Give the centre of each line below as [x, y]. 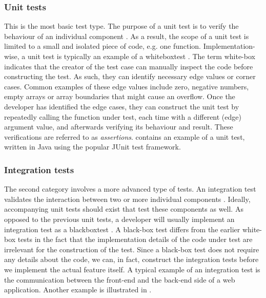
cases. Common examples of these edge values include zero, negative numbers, [127, 86]
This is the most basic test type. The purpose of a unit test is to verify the [121, 26]
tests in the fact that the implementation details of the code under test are [135, 239]
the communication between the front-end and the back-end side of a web [120, 279]
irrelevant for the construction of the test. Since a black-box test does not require [132, 249]
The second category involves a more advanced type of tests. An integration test [130, 189]
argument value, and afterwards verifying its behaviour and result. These [119, 127]
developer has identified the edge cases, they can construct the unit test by [122, 106]
